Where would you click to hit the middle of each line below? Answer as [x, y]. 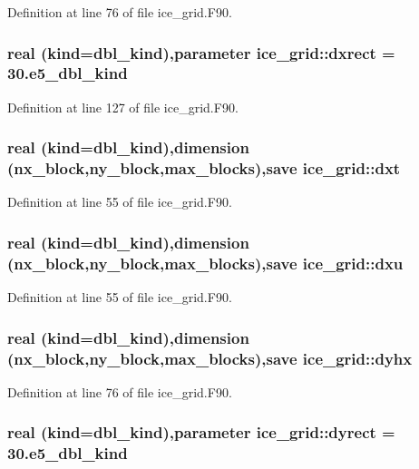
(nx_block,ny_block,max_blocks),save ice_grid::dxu [205, 263]
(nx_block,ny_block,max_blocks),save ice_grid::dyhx [210, 358]
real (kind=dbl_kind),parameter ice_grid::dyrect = [201, 432]
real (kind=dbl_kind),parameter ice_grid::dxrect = [201, 52]
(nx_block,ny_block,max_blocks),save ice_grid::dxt [204, 168]
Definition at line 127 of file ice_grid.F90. [123, 107]
